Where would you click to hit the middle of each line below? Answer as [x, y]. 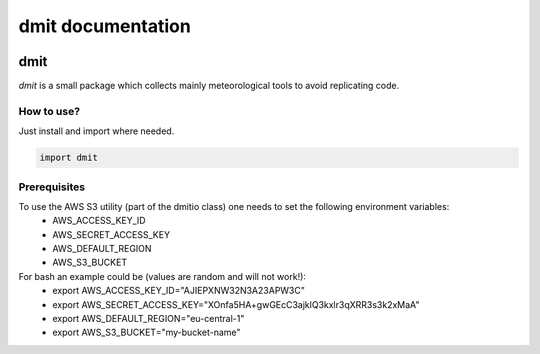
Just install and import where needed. [96, 131]
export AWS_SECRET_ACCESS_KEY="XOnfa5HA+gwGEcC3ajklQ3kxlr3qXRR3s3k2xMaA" [236, 304]
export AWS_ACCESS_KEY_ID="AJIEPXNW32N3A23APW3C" [178, 291]
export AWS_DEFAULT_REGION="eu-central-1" [148, 319]
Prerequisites [51, 187]
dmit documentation [105, 26]
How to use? [49, 111]
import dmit [69, 158]
